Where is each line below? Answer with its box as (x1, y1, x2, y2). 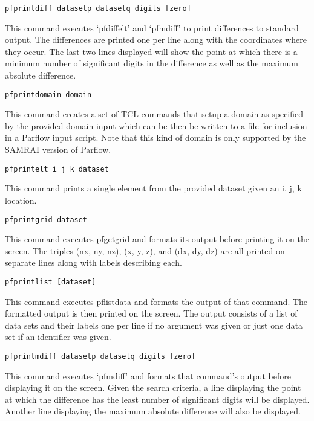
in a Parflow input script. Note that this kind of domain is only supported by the (5, 131, 306, 144)
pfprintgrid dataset (5, 215, 88, 224)
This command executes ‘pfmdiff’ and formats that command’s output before (5, 369, 291, 382)
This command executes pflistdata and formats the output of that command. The (5, 295, 308, 307)
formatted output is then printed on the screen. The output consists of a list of (5, 307, 298, 320)
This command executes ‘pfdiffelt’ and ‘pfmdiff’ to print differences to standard (5, 21, 299, 34)
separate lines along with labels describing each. (5, 256, 182, 269)
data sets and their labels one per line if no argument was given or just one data (5, 318, 303, 331)
